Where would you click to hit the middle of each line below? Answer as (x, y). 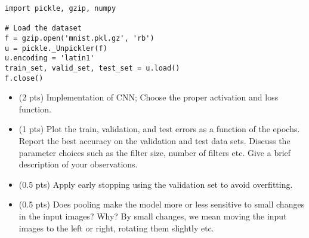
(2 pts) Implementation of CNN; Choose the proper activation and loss (149, 97)
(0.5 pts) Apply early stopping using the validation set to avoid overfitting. (156, 184)
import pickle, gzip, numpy (61, 8)
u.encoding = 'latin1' (50, 58)
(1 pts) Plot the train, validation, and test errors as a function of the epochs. (159, 129)
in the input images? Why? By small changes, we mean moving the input (153, 216)
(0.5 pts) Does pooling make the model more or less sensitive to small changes (162, 204)
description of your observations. (78, 164)
